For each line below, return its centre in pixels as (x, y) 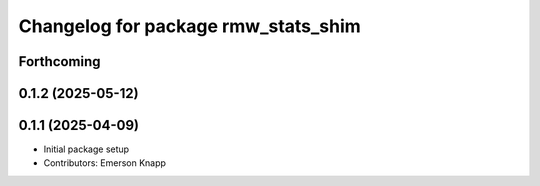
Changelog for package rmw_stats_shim (190, 26)
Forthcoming (59, 61)
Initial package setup (86, 149)
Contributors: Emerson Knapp (105, 163)
